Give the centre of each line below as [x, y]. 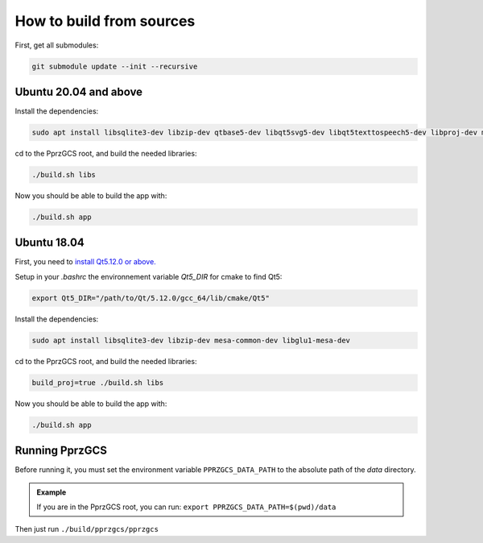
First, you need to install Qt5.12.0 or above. [85, 262]
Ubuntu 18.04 [50, 243]
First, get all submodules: [57, 45]
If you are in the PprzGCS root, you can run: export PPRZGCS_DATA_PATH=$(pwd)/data [186, 507]
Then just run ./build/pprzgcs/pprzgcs [87, 529]
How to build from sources [105, 21]
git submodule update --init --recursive [115, 66]
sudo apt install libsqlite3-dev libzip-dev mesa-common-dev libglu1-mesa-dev [191, 340]
